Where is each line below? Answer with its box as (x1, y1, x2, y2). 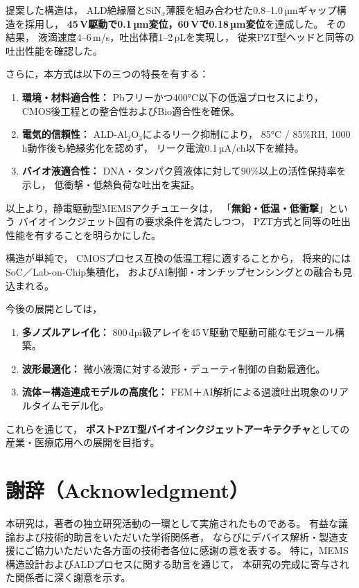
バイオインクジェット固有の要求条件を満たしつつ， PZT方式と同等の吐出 (18, 214, 351, 229)
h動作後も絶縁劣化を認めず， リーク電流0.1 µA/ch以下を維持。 (21, 140, 304, 154)
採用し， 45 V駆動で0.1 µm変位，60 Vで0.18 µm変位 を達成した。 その (24, 16, 347, 30)
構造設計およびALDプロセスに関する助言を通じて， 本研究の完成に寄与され (6, 556, 349, 571)
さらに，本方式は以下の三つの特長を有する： (6, 66, 209, 81)
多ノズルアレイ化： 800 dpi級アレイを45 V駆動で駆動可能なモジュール (21, 324, 335, 339)
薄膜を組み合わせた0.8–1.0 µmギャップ (166, 3, 337, 17)
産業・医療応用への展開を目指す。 (6, 435, 160, 449)
